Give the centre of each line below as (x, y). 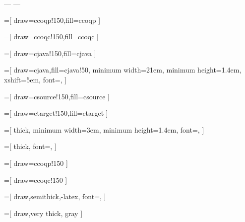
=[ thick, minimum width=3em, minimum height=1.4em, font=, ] (104, 129)
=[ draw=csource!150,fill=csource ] (57, 96)
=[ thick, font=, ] (30, 146)
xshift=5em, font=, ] (35, 79)
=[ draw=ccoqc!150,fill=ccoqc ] (51, 37)
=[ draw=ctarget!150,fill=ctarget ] (56, 113)
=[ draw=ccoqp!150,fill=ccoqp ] (52, 20)
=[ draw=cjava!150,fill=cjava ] (50, 53)
